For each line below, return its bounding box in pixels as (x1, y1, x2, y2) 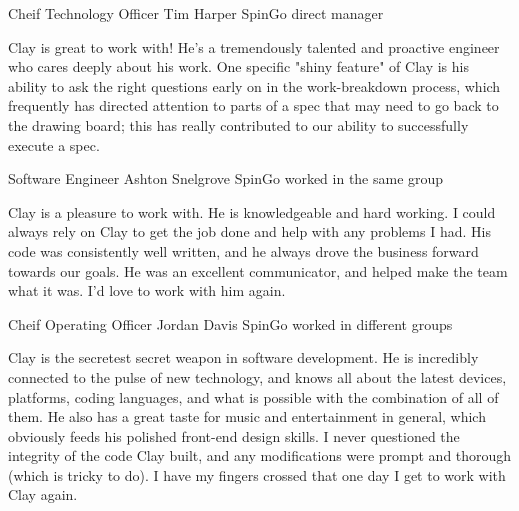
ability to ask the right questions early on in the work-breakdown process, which (8, 75, 501, 96)
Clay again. (8, 484, 78, 505)
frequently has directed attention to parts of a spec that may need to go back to (8, 95, 499, 116)
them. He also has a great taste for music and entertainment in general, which (8, 406, 486, 427)
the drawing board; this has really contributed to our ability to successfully (8, 114, 469, 135)
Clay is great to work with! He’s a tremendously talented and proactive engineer (8, 36, 500, 57)
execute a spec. (8, 134, 100, 155)
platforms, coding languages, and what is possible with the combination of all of (8, 386, 499, 407)
